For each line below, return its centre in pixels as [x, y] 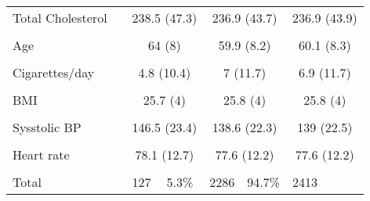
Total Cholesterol [60, 18]
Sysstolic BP [47, 127]
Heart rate [41, 154]
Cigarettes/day [54, 72]
